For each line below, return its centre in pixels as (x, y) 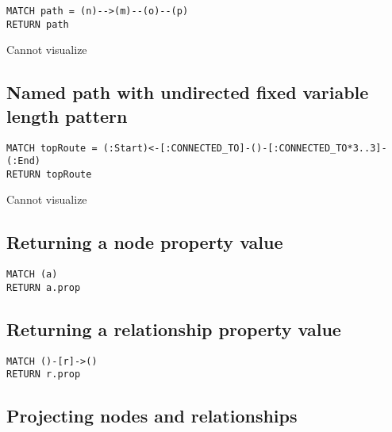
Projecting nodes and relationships (152, 416)
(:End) (23, 161)
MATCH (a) (32, 275)
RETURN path (38, 24)
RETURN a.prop (44, 287)
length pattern (67, 115)
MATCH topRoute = (52, 148)
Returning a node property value (145, 242)
